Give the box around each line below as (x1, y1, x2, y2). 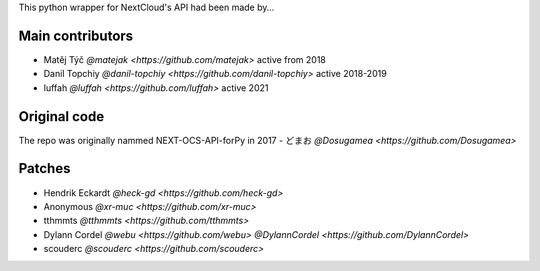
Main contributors (18, 27, 134, 44)
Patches (18, 160, 71, 177)
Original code (18, 108, 105, 125)
